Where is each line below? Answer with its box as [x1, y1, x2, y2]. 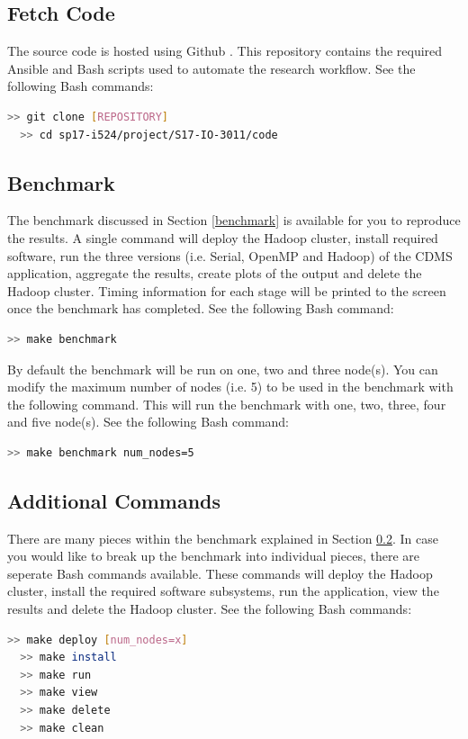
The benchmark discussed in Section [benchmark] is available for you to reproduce [7, 211, 461, 230]
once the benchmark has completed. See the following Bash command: [7, 299, 394, 318]
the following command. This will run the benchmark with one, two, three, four [7, 394, 446, 413]
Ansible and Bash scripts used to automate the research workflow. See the [7, 59, 416, 77]
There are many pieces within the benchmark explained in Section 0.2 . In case [7, 528, 438, 547]
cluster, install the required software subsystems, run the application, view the [7, 581, 439, 600]
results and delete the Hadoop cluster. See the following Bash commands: [7, 599, 412, 618]
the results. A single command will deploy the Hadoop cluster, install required [7, 228, 438, 247]
